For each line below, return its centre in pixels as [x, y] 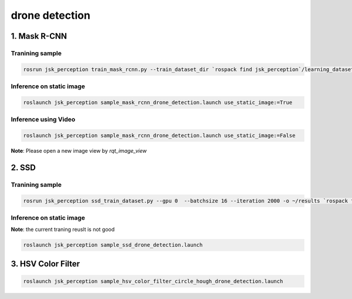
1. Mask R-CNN [39, 36]
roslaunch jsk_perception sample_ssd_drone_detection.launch [113, 245]
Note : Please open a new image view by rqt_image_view [79, 150]
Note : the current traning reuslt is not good [63, 230]
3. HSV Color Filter [45, 263]
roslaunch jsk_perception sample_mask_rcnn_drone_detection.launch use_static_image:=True [158, 102]
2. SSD [23, 167]
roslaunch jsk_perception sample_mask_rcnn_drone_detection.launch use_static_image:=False [159, 135]
